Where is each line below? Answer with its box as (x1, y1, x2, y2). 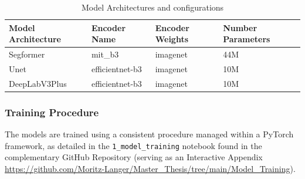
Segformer (9, 48, 45, 60)
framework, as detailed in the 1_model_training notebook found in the (5, 139, 262, 151)
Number (223, 21, 257, 33)
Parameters (223, 33, 270, 45)
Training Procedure (5, 104, 99, 119)
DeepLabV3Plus (9, 77, 67, 89)
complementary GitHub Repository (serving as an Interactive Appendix (5, 151, 263, 163)
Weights (155, 33, 189, 45)
